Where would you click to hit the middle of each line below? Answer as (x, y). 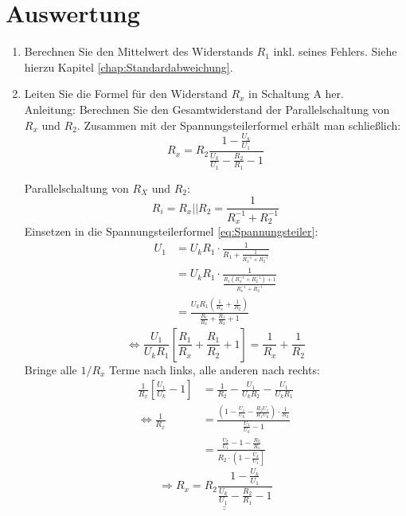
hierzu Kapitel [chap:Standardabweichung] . (129, 66)
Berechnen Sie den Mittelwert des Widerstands (139, 51)
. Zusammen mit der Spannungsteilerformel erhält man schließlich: (239, 125)
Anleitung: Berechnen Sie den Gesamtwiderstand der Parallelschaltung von (207, 109)
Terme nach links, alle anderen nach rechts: (215, 369)
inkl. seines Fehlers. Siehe (335, 51)
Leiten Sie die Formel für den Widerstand (126, 94)
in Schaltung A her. (296, 94)
